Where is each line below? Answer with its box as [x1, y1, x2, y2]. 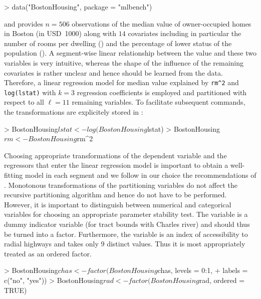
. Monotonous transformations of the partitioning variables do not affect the [4, 179, 238, 190]
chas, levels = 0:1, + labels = [157, 265, 248, 275]
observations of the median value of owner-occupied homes [72, 18, 251, 29]
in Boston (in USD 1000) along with [4, 28, 117, 39]
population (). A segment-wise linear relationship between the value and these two [4, 48, 256, 58]
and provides [4, 18, 43, 29]
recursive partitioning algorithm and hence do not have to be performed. [4, 189, 227, 200]
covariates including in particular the [128, 28, 241, 39]
